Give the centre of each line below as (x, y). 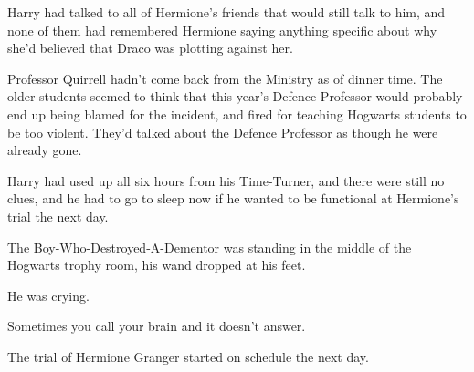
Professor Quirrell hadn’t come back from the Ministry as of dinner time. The (225, 78)
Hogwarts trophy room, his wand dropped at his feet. (157, 265)
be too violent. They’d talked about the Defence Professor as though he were (223, 132)
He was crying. (48, 295)
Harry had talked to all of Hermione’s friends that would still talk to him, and (226, 12)
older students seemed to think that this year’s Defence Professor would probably (235, 96)
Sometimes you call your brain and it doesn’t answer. (157, 326)
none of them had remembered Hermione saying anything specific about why (222, 30)
